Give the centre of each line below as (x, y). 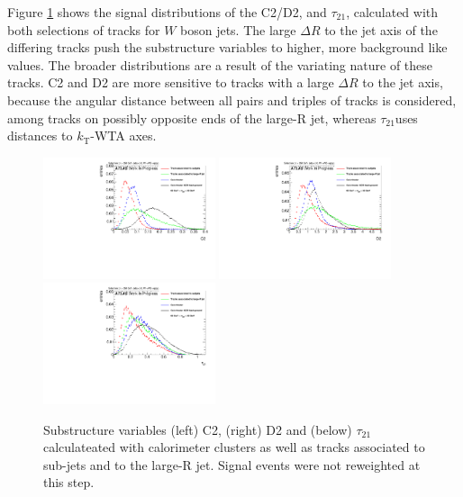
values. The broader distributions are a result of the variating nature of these (220, 64)
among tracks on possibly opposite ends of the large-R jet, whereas (192, 117)
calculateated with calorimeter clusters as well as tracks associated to (234, 447)
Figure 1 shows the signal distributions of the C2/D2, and (167, 12)
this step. (69, 482)
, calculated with (392, 12)
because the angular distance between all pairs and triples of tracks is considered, (232, 99)
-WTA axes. (123, 136)
